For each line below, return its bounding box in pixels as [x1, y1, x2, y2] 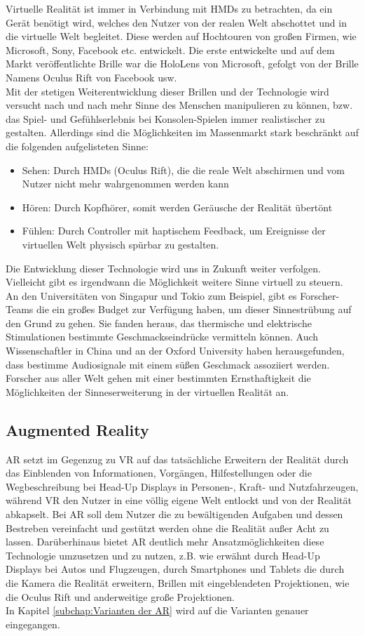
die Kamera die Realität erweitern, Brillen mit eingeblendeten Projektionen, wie [6, 575, 350, 590]
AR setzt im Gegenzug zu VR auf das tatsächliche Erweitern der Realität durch [6, 451, 349, 466]
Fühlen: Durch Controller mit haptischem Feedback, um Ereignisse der [22, 223, 326, 238]
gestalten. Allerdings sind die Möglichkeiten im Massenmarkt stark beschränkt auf [6, 125, 359, 140]
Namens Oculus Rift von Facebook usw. [6, 69, 177, 84]
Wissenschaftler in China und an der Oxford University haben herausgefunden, [6, 343, 345, 358]
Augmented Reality [6, 418, 149, 440]
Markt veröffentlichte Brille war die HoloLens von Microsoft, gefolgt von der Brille [6, 56, 359, 71]
